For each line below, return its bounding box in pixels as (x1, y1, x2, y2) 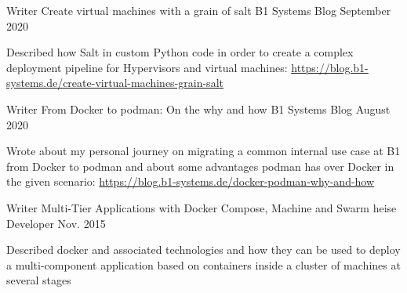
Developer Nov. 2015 (6, 215, 106, 231)
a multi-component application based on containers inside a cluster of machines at (6, 256, 401, 273)
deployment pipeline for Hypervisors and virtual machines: (6, 59, 288, 75)
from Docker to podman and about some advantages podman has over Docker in (6, 157, 394, 174)
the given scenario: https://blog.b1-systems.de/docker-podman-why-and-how (6, 173, 375, 190)
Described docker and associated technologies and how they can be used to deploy (6, 241, 401, 258)
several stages (6, 272, 71, 288)
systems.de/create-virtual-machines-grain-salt (6, 74, 223, 91)
